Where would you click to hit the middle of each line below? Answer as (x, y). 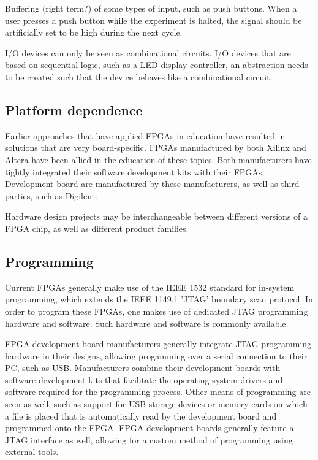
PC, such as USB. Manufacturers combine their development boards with (143, 368)
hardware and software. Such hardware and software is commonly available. (147, 323)
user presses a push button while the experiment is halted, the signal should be (153, 20)
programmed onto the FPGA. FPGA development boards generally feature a (150, 428)
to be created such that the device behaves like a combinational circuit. (139, 76)
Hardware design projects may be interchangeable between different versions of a (157, 216)
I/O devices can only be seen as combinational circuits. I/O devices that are (148, 52)
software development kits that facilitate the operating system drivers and (144, 379)
